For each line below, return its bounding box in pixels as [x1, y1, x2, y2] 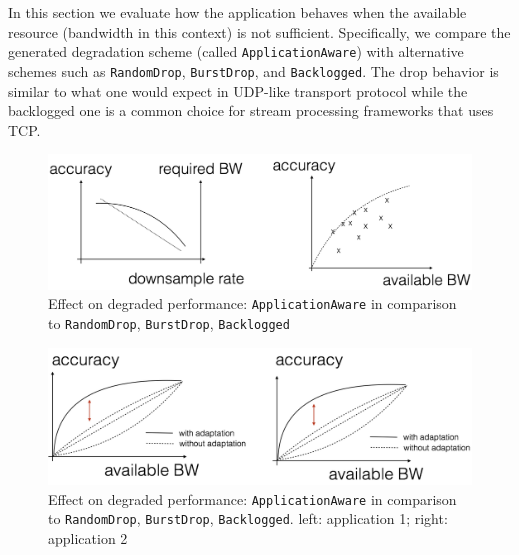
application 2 [48, 527, 128, 548]
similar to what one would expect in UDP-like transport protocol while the [8, 80, 468, 101]
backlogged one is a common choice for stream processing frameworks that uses [8, 100, 494, 121]
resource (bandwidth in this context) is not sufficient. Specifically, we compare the [8, 21, 511, 42]
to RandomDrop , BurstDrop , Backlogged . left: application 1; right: [48, 508, 448, 529]
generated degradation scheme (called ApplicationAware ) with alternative [8, 41, 464, 62]
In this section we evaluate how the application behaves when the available [8, 2, 467, 22]
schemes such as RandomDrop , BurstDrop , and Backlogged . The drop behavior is [8, 60, 499, 81]
